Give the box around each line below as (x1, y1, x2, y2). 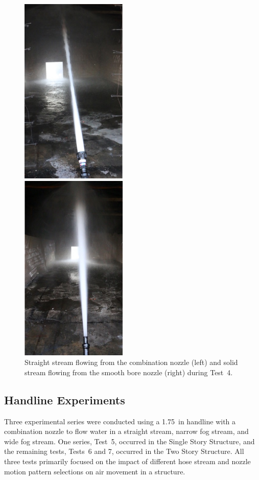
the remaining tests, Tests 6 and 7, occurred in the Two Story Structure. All (4, 446, 244, 456)
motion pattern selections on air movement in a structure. (4, 466, 185, 476)
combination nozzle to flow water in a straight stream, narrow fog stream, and (4, 426, 249, 437)
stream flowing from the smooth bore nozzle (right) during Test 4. (25, 367, 233, 377)
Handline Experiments (4, 392, 125, 407)
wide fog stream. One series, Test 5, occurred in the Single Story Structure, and (4, 436, 255, 446)
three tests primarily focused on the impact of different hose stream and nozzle (4, 456, 251, 467)
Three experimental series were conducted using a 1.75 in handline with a (4, 416, 236, 426)
